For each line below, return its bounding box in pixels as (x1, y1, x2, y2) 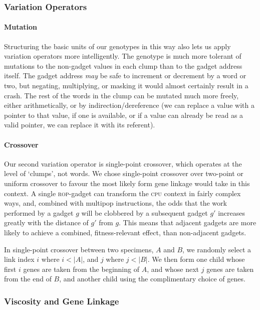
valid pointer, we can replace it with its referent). (4, 119, 155, 130)
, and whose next (147, 263, 199, 274)
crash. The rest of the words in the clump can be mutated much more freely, (4, 90, 239, 100)
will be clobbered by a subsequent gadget (81, 207, 208, 218)
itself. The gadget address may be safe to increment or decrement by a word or (4, 70, 246, 81)
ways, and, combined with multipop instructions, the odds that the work (4, 198, 227, 208)
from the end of (4, 273, 52, 284)
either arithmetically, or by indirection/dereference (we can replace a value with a (4, 100, 254, 110)
